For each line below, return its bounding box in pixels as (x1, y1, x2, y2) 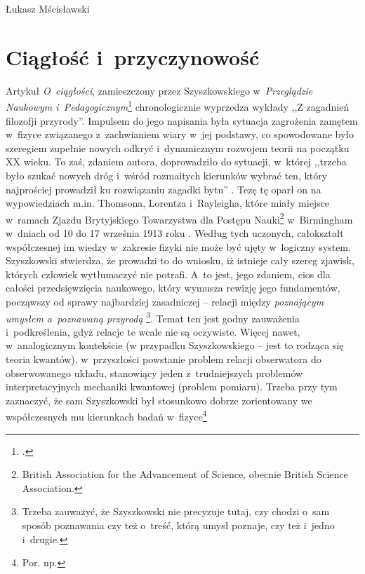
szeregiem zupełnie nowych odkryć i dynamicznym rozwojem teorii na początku (6, 140, 350, 155)
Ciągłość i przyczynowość (6, 42, 260, 71)
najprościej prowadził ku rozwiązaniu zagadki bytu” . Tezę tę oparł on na (6, 182, 321, 196)
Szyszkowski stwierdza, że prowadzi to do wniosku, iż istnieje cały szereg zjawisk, (6, 253, 354, 268)
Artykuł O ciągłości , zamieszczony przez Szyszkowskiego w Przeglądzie (6, 83, 313, 97)
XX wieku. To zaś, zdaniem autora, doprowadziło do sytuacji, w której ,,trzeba (6, 154, 347, 169)
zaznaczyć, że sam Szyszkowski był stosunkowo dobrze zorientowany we (6, 392, 312, 407)
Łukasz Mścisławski (6, 1, 90, 15)
